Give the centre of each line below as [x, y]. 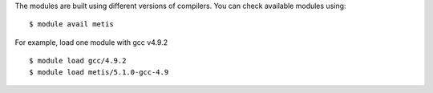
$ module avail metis [71, 24]
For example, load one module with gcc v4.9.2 [91, 42]
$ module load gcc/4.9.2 [78, 61]
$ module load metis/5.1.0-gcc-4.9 [99, 72]
